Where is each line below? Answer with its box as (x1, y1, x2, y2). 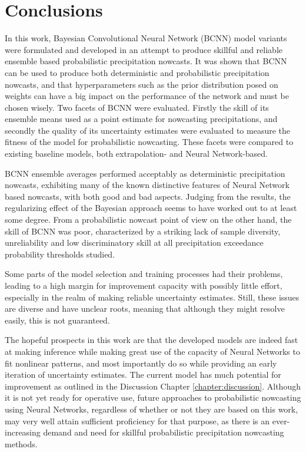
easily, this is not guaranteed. (5, 314, 110, 326)
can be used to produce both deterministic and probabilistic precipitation (5, 66, 270, 78)
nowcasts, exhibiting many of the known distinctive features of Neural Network (5, 179, 290, 191)
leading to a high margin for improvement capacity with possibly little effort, (5, 279, 282, 291)
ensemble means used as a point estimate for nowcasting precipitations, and (5, 113, 278, 125)
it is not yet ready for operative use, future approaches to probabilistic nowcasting (5, 391, 301, 404)
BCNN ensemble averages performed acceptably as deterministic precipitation (5, 167, 285, 179)
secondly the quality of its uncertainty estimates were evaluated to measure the (5, 124, 291, 136)
